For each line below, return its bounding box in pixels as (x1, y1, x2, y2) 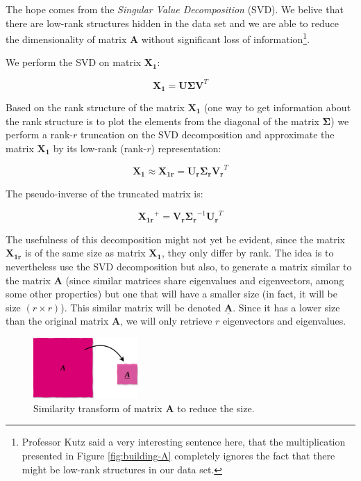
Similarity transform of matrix (33, 400, 162, 415)
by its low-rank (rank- (53, 140, 147, 155)
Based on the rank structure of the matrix (6, 99, 185, 114)
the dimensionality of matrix (6, 31, 127, 46)
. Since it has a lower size (233, 300, 340, 314)
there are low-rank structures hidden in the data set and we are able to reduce (6, 15, 339, 30)
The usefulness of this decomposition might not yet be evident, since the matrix (6, 231, 345, 246)
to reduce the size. (177, 400, 255, 415)
